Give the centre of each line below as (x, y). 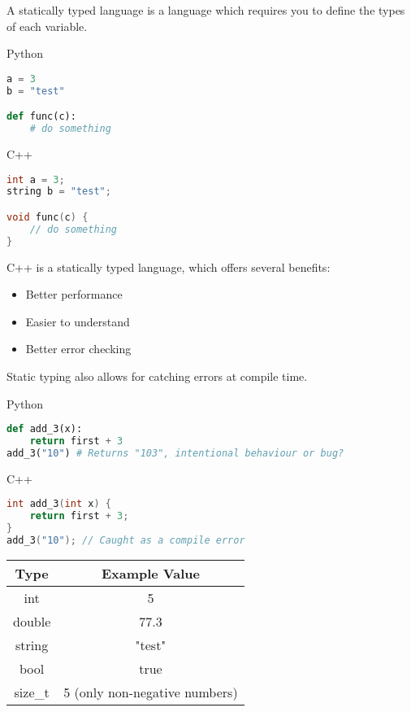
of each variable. (47, 26)
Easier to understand (78, 321)
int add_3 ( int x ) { (59, 504)
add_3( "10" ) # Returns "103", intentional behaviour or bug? (175, 453)
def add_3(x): (45, 429)
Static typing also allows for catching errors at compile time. (157, 376)
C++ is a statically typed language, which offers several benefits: (169, 266)
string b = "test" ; (59, 192)
